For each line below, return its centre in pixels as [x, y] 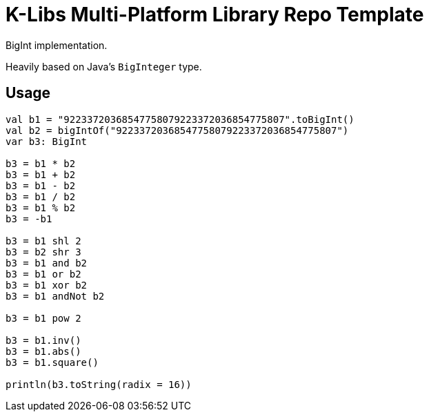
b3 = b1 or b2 [43, 274]
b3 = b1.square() [52, 362]
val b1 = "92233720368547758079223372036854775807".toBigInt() [180, 119]
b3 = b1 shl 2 [43, 241]
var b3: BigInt [47, 141]
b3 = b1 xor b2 [47, 285]
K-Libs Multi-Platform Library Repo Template [215, 14]
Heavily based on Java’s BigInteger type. [104, 66]
